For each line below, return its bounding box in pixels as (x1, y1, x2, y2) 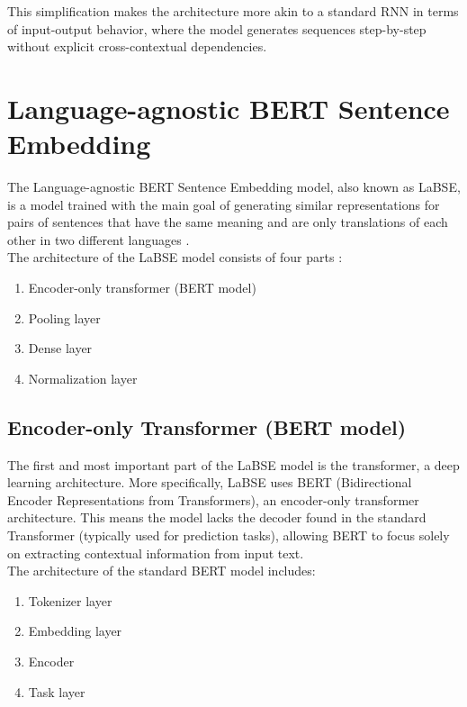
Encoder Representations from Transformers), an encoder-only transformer (7, 490, 419, 509)
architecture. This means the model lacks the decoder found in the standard (7, 508, 427, 527)
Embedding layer (28, 621, 122, 640)
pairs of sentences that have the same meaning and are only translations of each (7, 213, 448, 231)
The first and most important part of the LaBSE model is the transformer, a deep (7, 455, 460, 474)
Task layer (28, 682, 85, 701)
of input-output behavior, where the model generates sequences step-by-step (7, 19, 427, 38)
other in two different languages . (7, 230, 190, 249)
